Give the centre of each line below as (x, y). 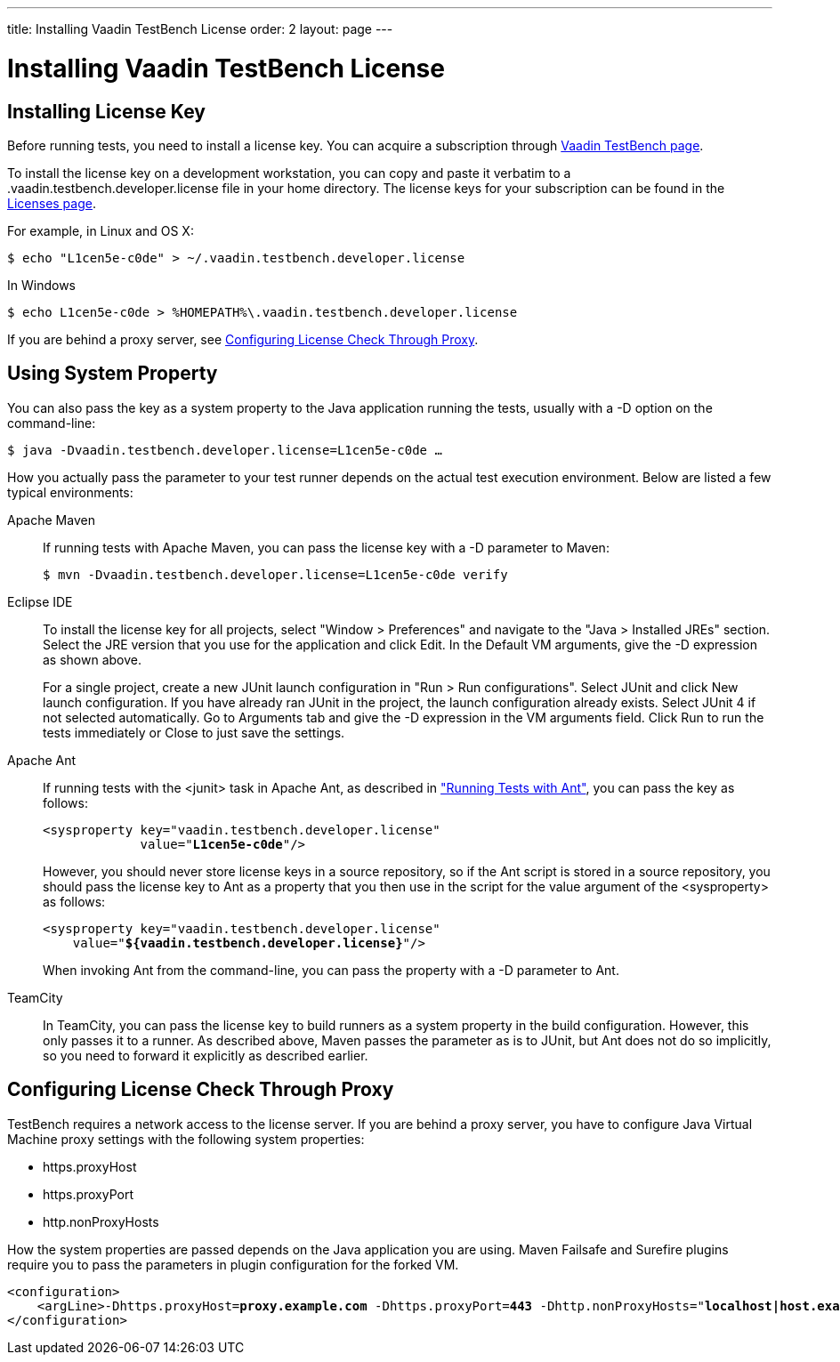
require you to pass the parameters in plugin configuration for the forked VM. (233, 1264)
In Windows (41, 285)
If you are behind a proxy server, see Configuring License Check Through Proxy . (243, 339)
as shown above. (93, 659)
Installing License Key (106, 111)
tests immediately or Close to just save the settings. (194, 732)
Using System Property (113, 374)
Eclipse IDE (40, 601)
